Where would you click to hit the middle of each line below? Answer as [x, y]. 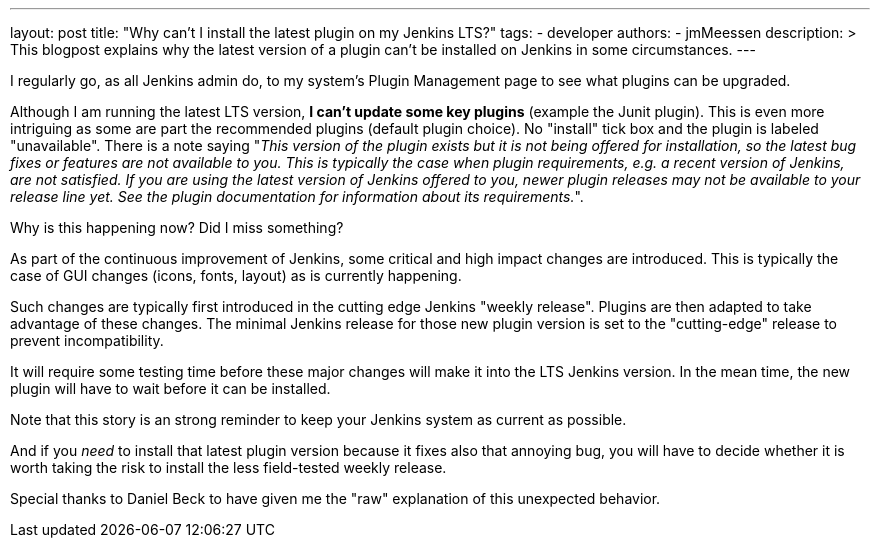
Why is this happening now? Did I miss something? [177, 227]
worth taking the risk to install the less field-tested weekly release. [228, 467]
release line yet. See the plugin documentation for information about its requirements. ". [297, 196]
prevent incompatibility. [87, 340]
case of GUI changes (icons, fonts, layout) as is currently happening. [236, 275]
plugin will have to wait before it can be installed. [170, 388]
